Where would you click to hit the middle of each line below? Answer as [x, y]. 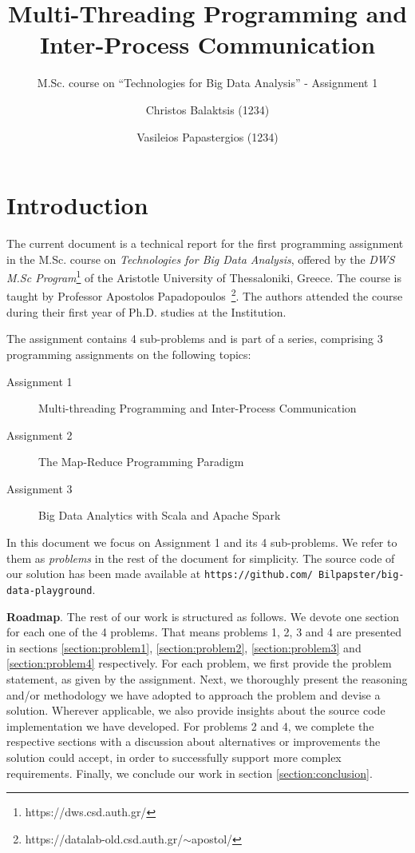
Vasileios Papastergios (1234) [207, 136]
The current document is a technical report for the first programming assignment [205, 243]
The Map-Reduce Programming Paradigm [141, 462]
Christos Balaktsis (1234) [207, 109]
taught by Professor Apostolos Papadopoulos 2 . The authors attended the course [205, 295]
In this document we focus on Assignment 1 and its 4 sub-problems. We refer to [202, 542]
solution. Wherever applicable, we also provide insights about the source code [196, 710]
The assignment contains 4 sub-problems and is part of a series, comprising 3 [195, 339]
